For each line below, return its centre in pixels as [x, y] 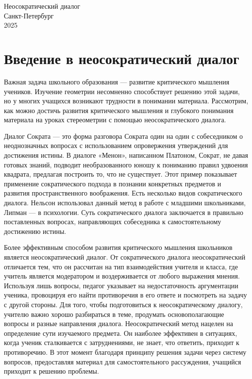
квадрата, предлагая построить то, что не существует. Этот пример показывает [121, 174]
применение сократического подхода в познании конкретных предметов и [113, 183]
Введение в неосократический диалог [122, 58]
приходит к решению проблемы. [51, 371]
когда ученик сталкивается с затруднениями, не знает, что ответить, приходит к [122, 342]
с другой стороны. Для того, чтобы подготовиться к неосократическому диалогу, [123, 304]
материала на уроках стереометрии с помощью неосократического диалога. [115, 120]
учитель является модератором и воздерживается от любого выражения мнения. [122, 276]
